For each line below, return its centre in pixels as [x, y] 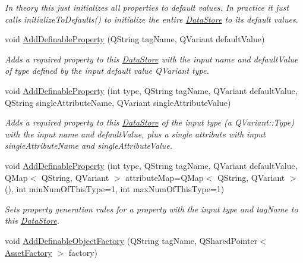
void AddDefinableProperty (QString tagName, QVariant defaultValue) [135, 39]
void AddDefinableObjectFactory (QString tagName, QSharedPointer [131, 240]
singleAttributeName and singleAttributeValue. [89, 145]
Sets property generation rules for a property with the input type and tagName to [151, 209]
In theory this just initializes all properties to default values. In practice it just [147, 7]
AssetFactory [29, 252]
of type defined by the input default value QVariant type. [107, 71]
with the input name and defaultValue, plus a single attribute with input [135, 134]
